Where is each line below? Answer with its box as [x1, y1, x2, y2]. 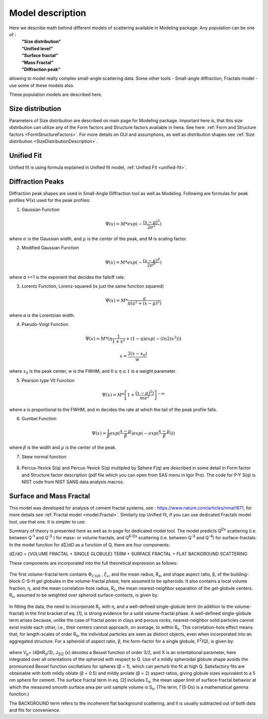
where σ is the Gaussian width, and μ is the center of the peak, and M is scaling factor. [9, 236, 187, 242]
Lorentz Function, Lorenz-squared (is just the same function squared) [21, 283, 164, 289]
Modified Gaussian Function [21, 245, 79, 251]
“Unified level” [21, 45, 53, 52]
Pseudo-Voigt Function [21, 322, 69, 327]
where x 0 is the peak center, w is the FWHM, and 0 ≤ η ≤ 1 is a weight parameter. [9, 368, 177, 376]
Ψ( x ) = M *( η [85, 336, 113, 342]
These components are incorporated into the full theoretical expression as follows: [9, 560, 178, 566]
